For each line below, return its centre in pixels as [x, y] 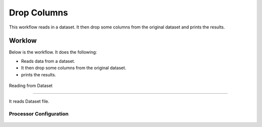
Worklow [23, 41]
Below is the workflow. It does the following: [53, 52]
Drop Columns [38, 13]
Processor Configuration [39, 114]
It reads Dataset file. [29, 101]
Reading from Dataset [31, 86]
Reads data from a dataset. [48, 61]
